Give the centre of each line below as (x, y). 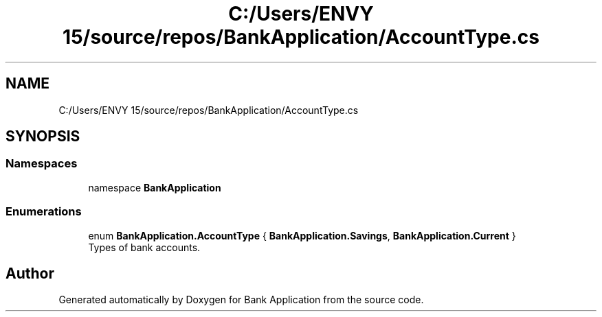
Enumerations (44, 212)
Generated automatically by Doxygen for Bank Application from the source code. (241, 300)
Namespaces (42, 164)
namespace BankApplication (155, 187)
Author (30, 273)
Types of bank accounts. (144, 247)
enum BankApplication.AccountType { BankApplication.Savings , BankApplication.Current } (302, 235)
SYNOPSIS (43, 137)
